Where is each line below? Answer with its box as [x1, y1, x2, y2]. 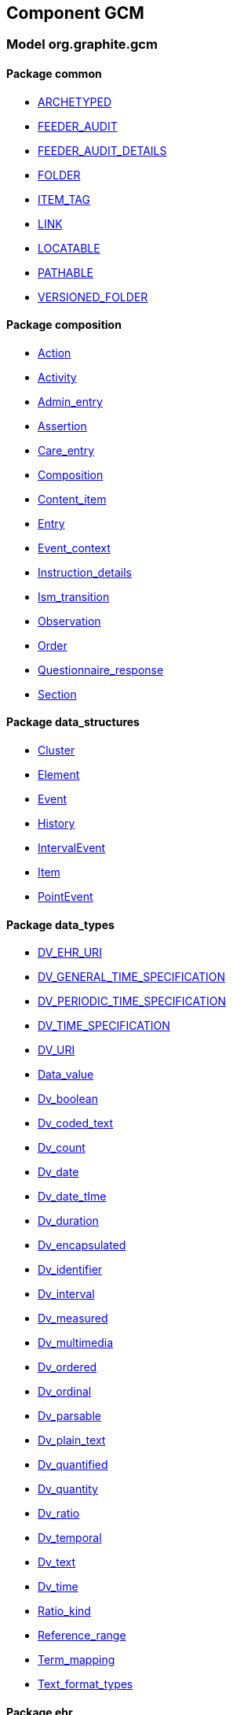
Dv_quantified [38, 1458, 108, 1472]
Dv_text [38, 1555, 76, 1569]
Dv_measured [38, 1311, 108, 1326]
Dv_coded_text [38, 1116, 114, 1130]
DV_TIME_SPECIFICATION [38, 1019, 170, 1033]
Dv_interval [38, 1287, 95, 1301]
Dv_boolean [38, 1092, 98, 1106]
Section [38, 687, 77, 701]
